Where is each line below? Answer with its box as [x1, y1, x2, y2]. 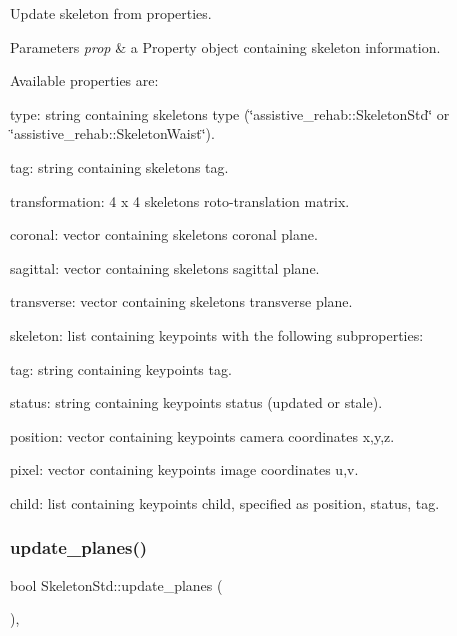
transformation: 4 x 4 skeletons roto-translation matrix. [10, 190, 350, 211]
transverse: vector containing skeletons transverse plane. [10, 291, 353, 312]
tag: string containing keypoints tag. [10, 358, 232, 379]
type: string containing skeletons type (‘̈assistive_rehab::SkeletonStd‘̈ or [10, 103, 450, 124]
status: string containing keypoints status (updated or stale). [10, 392, 383, 413]
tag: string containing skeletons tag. [10, 156, 229, 177]
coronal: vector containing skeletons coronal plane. [10, 224, 318, 245]
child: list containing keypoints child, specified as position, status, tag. [10, 492, 440, 513]
